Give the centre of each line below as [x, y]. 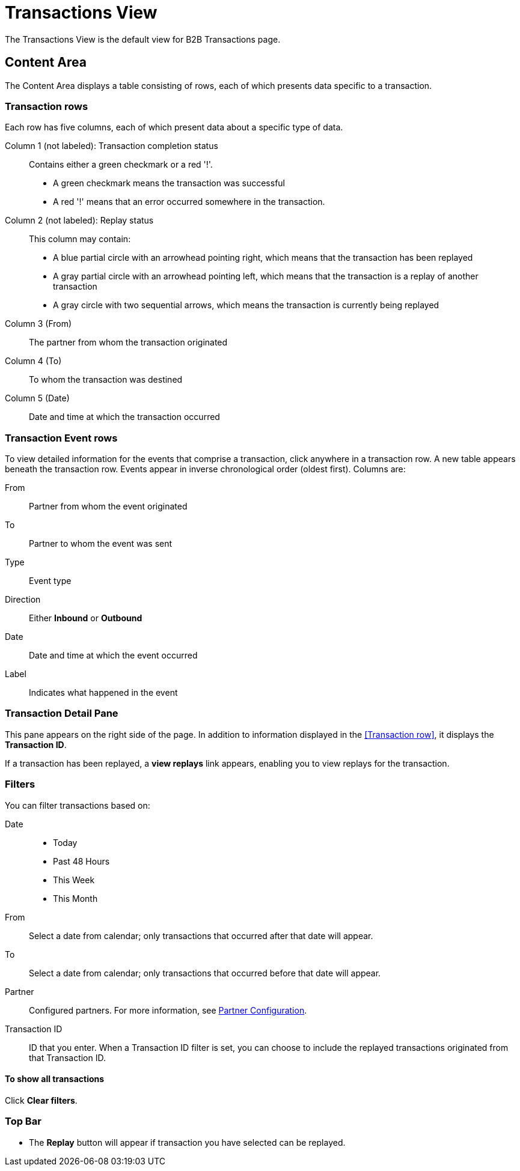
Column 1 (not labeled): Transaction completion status [112, 146]
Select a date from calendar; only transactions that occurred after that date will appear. [201, 935]
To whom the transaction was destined [106, 380]
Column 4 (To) [33, 361]
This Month [75, 898]
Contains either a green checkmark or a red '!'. [121, 165]
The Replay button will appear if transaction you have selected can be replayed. [187, 1142]
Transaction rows [47, 106]
